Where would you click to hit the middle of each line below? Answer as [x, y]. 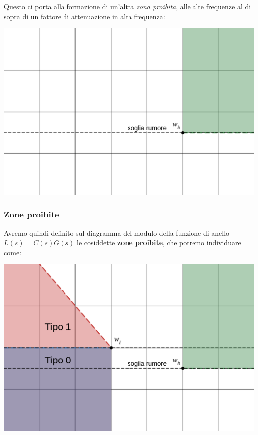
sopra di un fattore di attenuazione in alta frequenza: [85, 16]
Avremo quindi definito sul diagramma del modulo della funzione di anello [117, 233]
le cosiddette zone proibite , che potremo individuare [159, 243]
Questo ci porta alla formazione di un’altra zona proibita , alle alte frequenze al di [128, 6]
